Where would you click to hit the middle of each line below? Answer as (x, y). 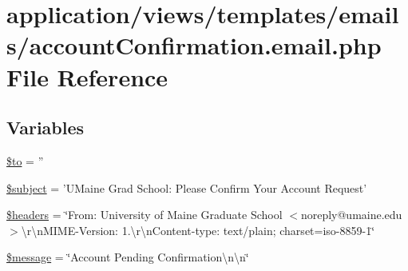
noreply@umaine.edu (351, 215)
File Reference (87, 76)
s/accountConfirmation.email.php (194, 45)
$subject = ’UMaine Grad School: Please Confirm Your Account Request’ (187, 187)
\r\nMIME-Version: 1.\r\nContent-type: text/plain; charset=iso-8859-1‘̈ (198, 230)
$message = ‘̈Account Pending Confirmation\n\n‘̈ (128, 257)
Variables (46, 128)
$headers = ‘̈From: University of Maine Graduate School (145, 215)
